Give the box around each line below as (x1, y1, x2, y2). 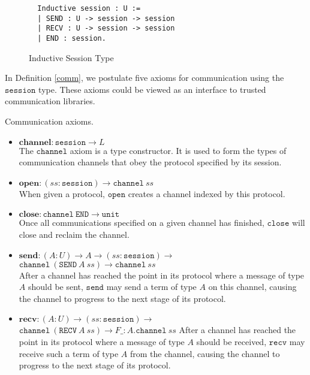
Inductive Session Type (29, 51, 114, 63)
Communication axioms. (5, 115, 94, 127)
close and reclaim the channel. (19, 228, 130, 240)
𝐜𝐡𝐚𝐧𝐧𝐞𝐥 (19, 138, 52, 147)
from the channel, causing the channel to (130, 347, 280, 359)
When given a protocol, (19, 187, 105, 199)
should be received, (196, 335, 267, 347)
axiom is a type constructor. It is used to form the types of (70, 144, 287, 156)
